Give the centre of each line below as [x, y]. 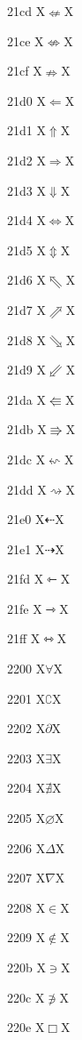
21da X [26, 399]
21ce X [26, 40]
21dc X [26, 459]
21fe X [25, 608]
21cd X [26, 11]
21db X [27, 429]
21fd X [26, 579]
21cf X [25, 71]
